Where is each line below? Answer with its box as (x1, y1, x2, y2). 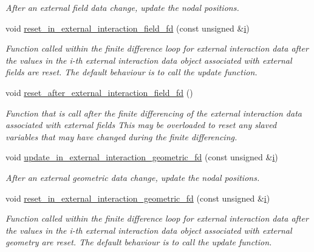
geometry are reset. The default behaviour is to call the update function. (5, 236, 272, 248)
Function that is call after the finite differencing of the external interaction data (5, 106, 302, 119)
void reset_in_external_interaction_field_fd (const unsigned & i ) (5, 21, 250, 34)
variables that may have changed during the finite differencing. (5, 130, 237, 143)
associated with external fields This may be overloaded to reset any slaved (5, 118, 277, 131)
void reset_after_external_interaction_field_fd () (5, 86, 193, 98)
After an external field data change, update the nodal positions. (5, 1, 239, 13)
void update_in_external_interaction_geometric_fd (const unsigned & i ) (5, 151, 278, 163)
